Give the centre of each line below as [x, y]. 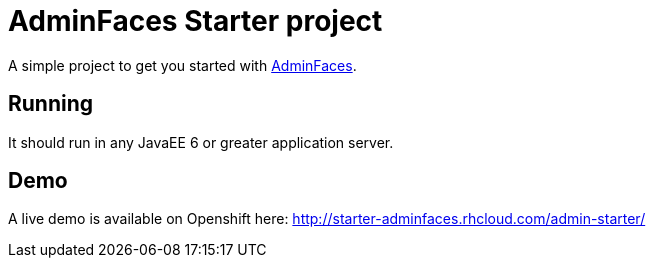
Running [51, 104]
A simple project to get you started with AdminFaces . [182, 65]
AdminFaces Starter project [195, 21]
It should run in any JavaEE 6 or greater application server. [201, 142]
